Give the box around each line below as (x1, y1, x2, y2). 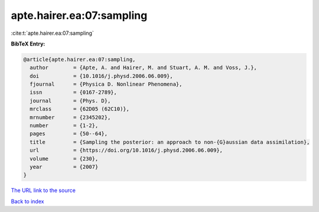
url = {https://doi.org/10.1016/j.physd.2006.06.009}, (30, 147, 223, 154)
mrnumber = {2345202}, (30, 114, 111, 120)
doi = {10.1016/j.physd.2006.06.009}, (30, 73, 174, 79)
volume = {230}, (30, 155, 99, 162)
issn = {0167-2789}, (30, 89, 118, 96)
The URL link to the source (11, 187, 76, 194)
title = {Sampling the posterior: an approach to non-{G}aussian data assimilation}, (30, 139, 310, 145)
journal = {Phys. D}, (30, 97, 111, 104)
